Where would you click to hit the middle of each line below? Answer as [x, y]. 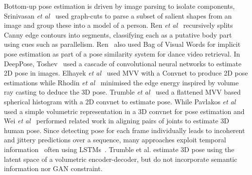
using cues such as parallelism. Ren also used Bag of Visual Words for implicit [122, 44]
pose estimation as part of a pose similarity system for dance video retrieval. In [122, 53]
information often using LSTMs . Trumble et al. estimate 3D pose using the [119, 149]
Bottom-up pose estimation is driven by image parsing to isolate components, [119, 6]
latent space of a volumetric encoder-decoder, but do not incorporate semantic [121, 159]
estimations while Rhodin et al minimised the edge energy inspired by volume [121, 82]
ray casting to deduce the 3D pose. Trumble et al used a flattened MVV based [122, 92]
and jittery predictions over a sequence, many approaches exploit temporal [115, 140]
